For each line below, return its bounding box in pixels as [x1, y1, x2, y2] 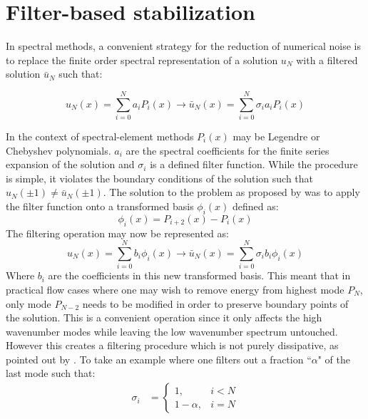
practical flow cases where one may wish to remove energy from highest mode [6, 281, 344, 296]
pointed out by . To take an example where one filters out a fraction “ [6, 351, 312, 366]
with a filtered [296, 52, 358, 67]
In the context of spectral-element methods [6, 129, 194, 144]
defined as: [232, 199, 279, 213]
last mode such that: [6, 366, 96, 381]
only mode [6, 296, 51, 311]
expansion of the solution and [6, 157, 135, 172]
